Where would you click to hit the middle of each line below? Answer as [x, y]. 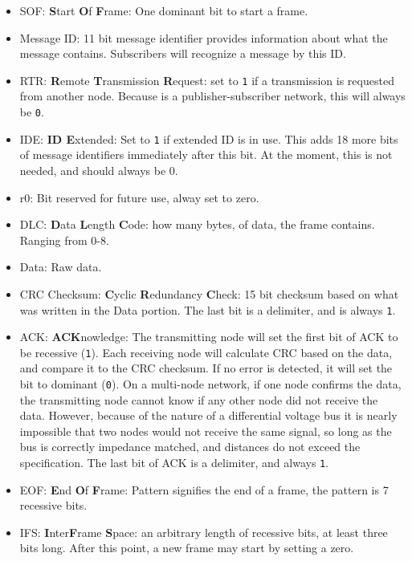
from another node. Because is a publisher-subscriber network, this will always [212, 96]
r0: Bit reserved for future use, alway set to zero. [139, 197]
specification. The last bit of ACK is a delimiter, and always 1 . [174, 463]
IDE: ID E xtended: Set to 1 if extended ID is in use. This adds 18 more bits [209, 138]
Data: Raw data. [61, 267]
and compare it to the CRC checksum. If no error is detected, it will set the [206, 368]
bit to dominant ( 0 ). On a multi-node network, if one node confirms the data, [210, 384]
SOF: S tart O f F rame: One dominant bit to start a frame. [164, 10]
